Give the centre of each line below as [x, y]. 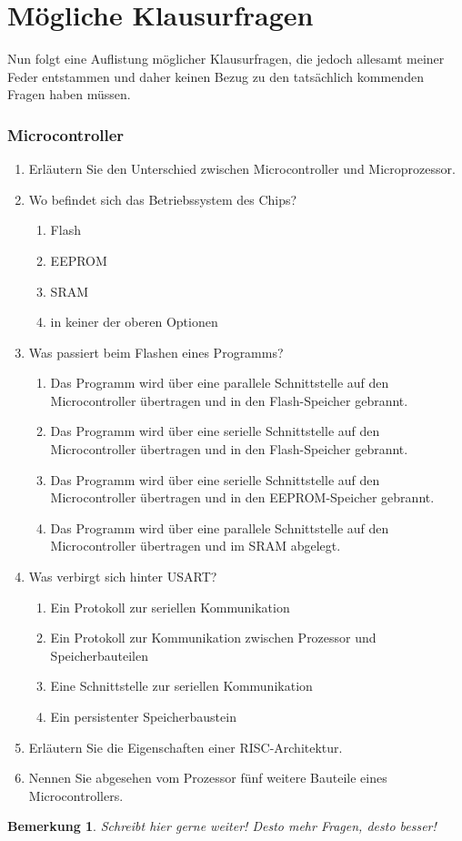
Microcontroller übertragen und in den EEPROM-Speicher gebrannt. [242, 497]
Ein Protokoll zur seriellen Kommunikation [170, 607]
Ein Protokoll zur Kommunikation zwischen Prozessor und [213, 638]
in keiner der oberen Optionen [134, 322]
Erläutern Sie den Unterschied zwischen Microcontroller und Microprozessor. [242, 169]
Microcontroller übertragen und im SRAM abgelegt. [196, 546]
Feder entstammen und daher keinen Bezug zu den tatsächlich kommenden [216, 76]
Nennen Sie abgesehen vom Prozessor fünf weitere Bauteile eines [208, 778]
